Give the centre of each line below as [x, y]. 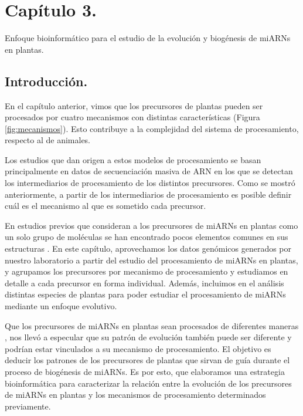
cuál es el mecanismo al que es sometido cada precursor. [105, 206]
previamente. [28, 406]
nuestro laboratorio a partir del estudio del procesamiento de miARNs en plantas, [151, 260]
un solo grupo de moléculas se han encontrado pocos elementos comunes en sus [147, 237]
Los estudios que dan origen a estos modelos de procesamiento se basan [133, 159]
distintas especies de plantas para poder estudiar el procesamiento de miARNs [145, 294]
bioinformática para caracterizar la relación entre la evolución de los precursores [148, 383]
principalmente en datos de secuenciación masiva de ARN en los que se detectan [149, 171]
